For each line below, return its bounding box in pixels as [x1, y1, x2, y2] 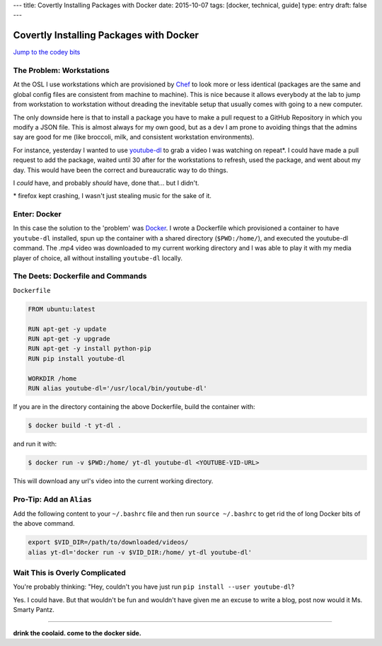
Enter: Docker [13, 209, 62, 219]
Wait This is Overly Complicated [13, 568, 127, 578]
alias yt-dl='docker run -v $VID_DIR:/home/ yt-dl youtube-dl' [28, 548, 253, 556]
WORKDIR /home [28, 374, 77, 382]
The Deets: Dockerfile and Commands [13, 271, 147, 281]
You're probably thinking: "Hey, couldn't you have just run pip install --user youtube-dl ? [13, 582, 295, 591]
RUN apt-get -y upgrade [28, 335, 111, 342]
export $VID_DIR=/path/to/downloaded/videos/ [28, 538, 189, 546]
